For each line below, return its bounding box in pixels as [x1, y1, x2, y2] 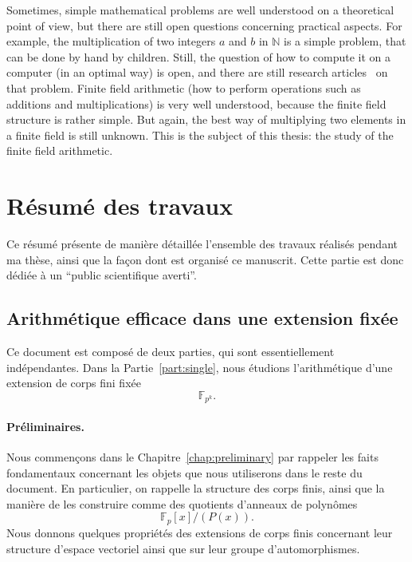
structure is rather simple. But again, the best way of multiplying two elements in [6, 111, 406, 128]
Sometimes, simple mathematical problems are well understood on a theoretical [6, 2, 394, 18]
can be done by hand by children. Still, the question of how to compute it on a [6, 48, 390, 65]
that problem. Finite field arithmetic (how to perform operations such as [6, 79, 361, 96]
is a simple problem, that [283, 33, 406, 49]
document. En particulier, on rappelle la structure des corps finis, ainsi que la [6, 480, 385, 497]
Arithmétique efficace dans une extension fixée [6, 306, 398, 330]
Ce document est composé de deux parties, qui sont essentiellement [6, 343, 335, 360]
